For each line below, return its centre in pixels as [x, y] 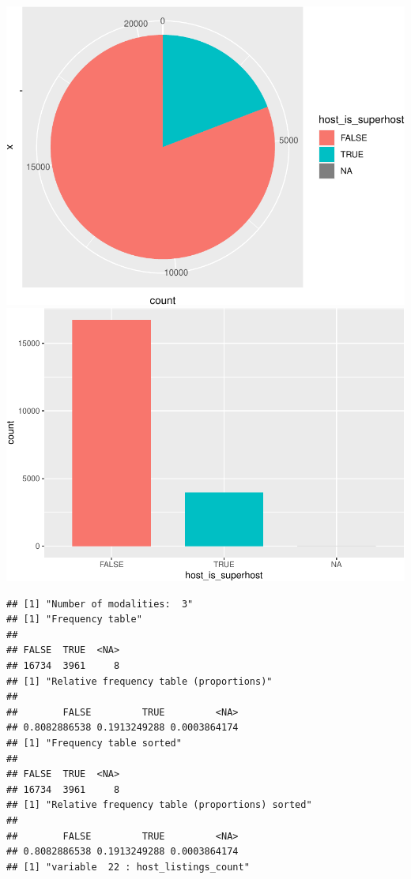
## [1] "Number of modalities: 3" [100, 604]
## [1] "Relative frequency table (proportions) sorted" [159, 805]
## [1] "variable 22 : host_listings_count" [128, 867]
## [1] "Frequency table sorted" [94, 744]
